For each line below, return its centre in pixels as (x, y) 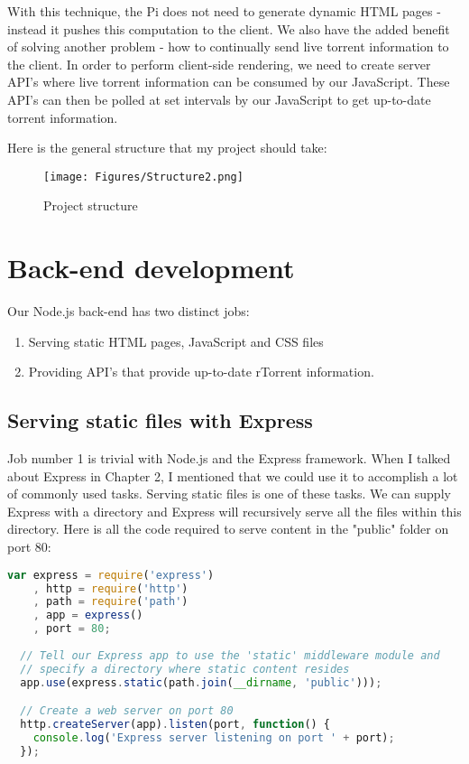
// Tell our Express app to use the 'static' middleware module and (230, 655)
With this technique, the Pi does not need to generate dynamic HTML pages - (224, 11)
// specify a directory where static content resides (185, 669)
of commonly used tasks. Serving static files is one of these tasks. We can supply (229, 494)
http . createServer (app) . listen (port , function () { (175, 725)
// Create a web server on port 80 (127, 711)
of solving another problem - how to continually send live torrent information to (228, 47)
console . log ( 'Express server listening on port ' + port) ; (214, 737)
